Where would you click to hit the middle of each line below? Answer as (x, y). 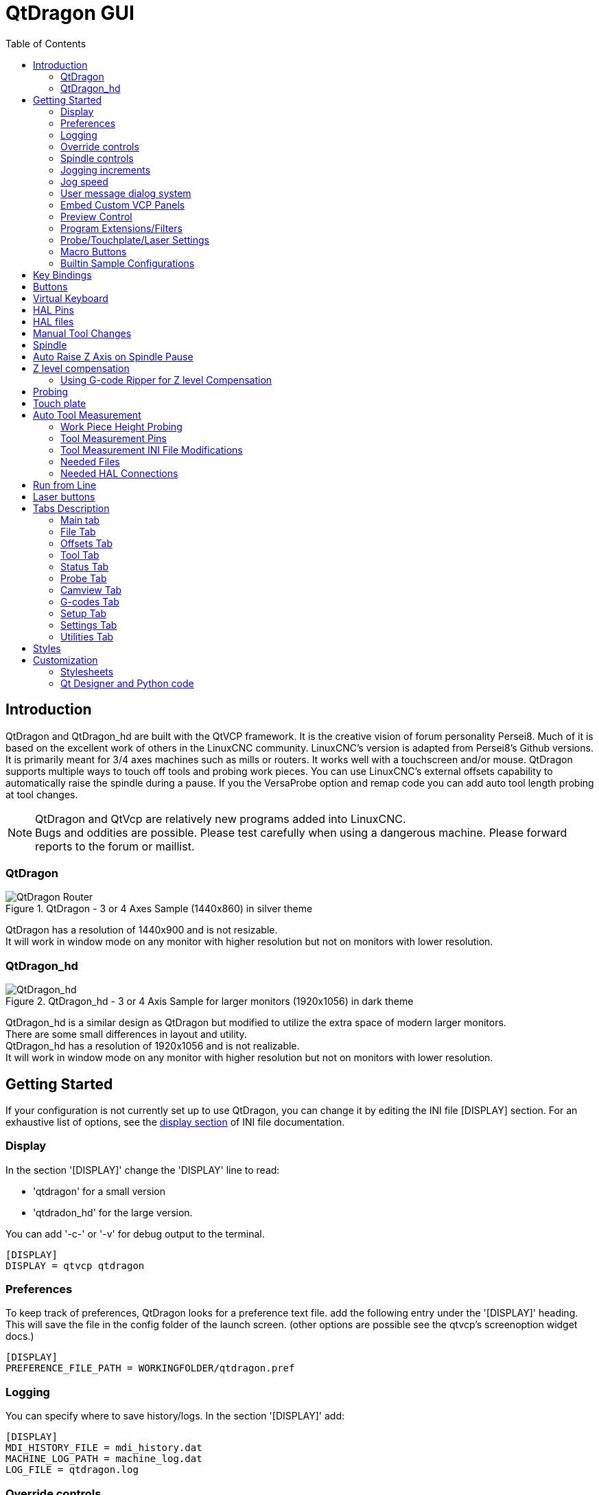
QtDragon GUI (70, 13)
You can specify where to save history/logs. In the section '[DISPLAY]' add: (175, 1416)
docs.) (20, 1336)
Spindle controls (97, 158)
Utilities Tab (87, 636)
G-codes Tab (90, 601)
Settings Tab (89, 625)
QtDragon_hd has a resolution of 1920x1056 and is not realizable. (153, 1046)
